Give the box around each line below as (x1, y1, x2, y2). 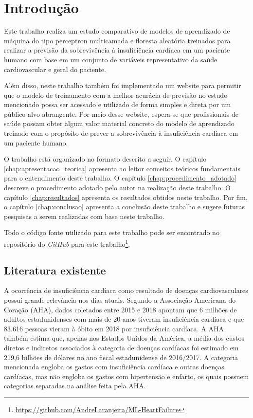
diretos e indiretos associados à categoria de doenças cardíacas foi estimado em (4, 343, 239, 353)
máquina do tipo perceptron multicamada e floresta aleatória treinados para (4, 35, 231, 45)
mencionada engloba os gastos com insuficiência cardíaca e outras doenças (4, 362, 224, 372)
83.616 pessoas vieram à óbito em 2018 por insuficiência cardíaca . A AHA (4, 323, 224, 333)
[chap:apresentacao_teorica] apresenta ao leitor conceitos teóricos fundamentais (4, 163, 240, 173)
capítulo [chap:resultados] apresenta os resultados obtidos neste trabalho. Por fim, (4, 192, 248, 202)
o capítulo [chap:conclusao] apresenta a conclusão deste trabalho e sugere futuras (4, 201, 245, 212)
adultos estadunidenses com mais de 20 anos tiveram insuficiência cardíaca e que (4, 314, 244, 324)
